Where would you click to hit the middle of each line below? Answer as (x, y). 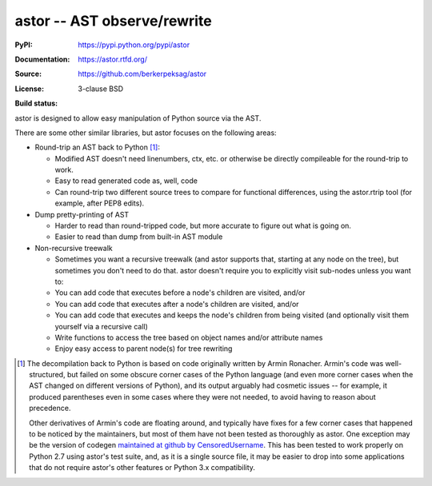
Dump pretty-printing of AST (82, 214)
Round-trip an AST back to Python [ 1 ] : (97, 147)
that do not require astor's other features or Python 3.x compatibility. (142, 468)
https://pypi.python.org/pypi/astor (134, 45)
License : (29, 89)
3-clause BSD (101, 89)
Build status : (36, 103)
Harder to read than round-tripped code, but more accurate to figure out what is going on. (203, 226)
